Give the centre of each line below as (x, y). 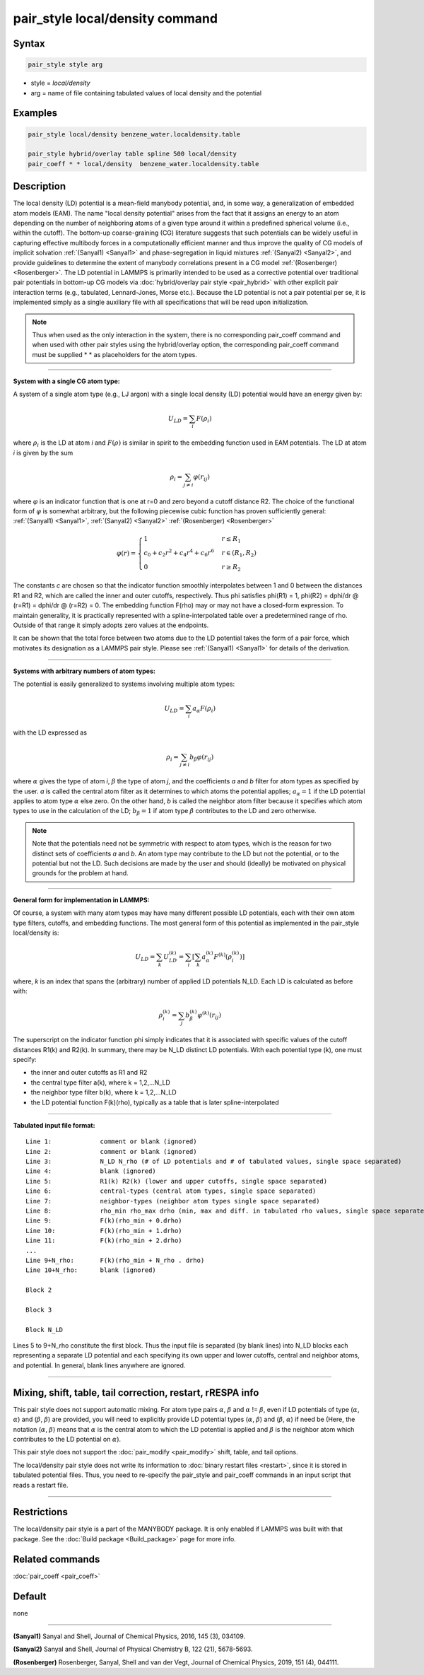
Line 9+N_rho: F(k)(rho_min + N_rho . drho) (115, 1260)
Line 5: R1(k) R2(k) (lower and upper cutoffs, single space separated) (177, 1181)
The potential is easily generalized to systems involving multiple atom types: (124, 684)
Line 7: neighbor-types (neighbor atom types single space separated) (173, 1201)
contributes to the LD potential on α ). (67, 1439)
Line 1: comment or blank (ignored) (111, 1142)
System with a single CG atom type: (66, 381)
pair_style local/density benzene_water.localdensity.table (134, 134)
